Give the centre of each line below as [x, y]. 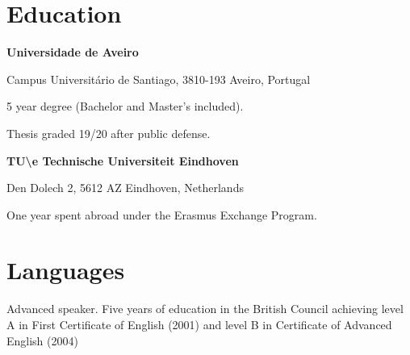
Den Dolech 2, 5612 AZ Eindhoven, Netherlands [125, 188]
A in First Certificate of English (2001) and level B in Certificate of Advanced [199, 324]
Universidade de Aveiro [73, 52]
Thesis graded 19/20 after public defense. [109, 133]
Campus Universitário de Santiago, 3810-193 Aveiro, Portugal [159, 79]
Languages [66, 270]
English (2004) [42, 340]
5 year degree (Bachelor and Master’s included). [125, 106]
